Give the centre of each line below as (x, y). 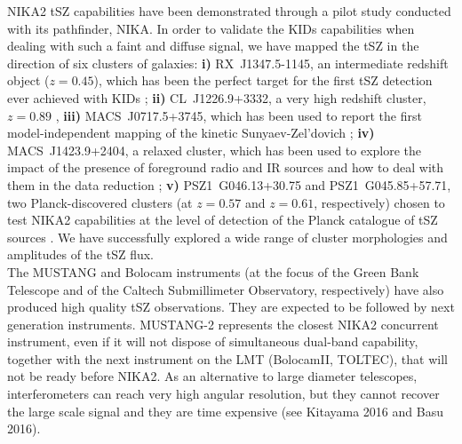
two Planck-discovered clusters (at (100, 202)
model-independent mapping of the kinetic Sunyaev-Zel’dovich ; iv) (191, 133)
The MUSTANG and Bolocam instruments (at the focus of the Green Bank (213, 271)
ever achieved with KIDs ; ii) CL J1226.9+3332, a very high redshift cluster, (217, 97)
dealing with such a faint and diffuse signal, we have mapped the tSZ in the (213, 46)
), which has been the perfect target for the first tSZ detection (263, 80)
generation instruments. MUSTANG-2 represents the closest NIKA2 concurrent (223, 324)
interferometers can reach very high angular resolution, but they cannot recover (223, 394)
